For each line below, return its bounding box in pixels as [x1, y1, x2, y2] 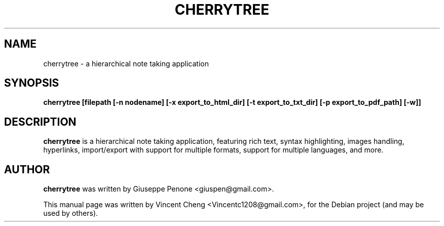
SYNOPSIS [4, 77, 59, 90]
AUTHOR [4, 163, 50, 176]
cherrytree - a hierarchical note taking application [43, 59, 209, 68]
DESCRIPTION [4, 115, 77, 128]
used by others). [43, 209, 98, 218]
